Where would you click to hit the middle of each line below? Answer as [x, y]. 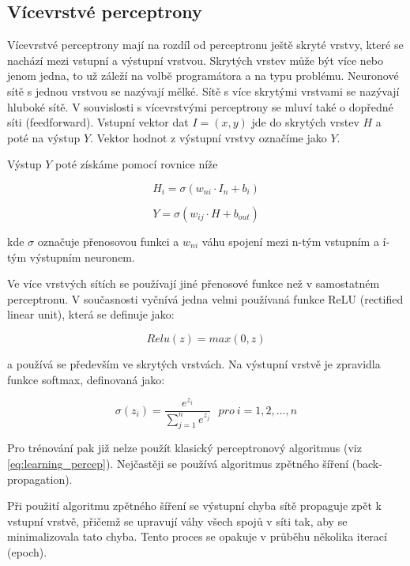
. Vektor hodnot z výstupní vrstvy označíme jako [209, 137]
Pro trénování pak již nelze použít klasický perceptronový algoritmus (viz [184, 448]
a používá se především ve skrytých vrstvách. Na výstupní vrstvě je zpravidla [194, 363]
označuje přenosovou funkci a [108, 241]
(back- [367, 463]
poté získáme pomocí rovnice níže [137, 164]
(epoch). [27, 551]
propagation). [40, 479]
